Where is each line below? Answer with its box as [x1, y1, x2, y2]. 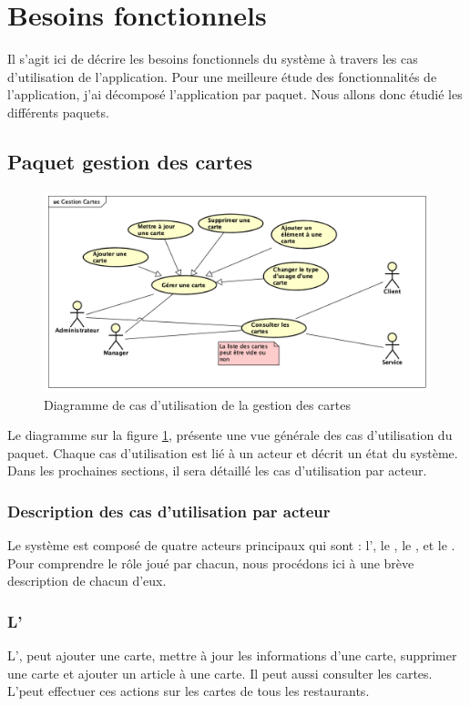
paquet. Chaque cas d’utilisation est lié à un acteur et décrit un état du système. [7, 443, 458, 462]
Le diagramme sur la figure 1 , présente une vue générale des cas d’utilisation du [7, 425, 453, 445]
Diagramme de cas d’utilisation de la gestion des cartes [44, 394, 352, 414]
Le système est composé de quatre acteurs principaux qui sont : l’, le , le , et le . [7, 536, 455, 555]
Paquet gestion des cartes [7, 147, 253, 175]
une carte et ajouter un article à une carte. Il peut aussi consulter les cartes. [7, 663, 433, 682]
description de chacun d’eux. [7, 571, 167, 590]
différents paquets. [7, 102, 109, 121]
